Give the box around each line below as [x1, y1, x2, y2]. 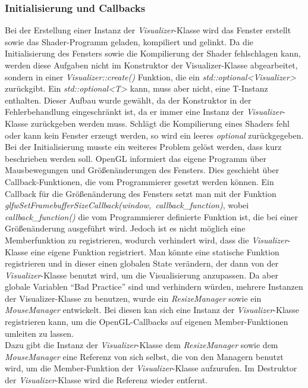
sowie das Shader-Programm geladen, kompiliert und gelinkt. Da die [5, 35, 253, 48]
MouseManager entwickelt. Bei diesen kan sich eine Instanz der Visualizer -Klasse [5, 303, 300, 316]
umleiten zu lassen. [5, 327, 74, 339]
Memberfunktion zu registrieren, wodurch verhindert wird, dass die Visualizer [5, 233, 288, 246]
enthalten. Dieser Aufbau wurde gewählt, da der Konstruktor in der [5, 93, 252, 106]
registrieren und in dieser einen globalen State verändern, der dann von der [5, 257, 279, 270]
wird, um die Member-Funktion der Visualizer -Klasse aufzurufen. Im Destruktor [5, 362, 297, 374]
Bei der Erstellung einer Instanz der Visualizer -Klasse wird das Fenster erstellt [5, 24, 291, 36]
